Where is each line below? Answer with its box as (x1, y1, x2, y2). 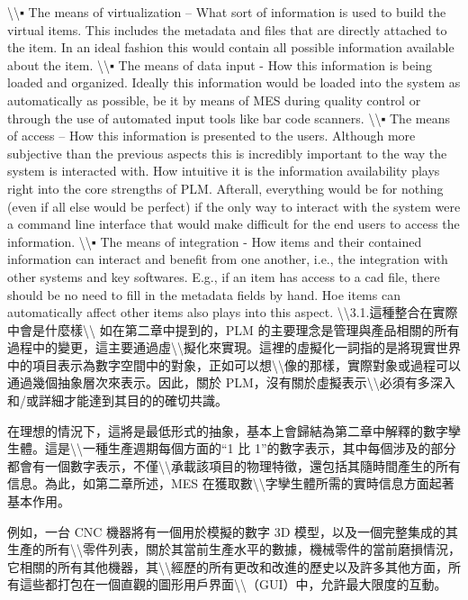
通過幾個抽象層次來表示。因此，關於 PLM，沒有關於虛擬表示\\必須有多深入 (7, 373, 455, 392)
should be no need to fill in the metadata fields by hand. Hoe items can (7, 285, 400, 304)
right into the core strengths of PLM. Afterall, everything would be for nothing (7, 178, 444, 197)
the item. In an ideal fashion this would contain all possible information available (7, 38, 454, 57)
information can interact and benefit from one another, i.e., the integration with (7, 250, 448, 268)
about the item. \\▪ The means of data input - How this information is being (7, 55, 432, 74)
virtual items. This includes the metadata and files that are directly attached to (7, 20, 447, 39)
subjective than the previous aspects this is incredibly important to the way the (7, 143, 447, 162)
